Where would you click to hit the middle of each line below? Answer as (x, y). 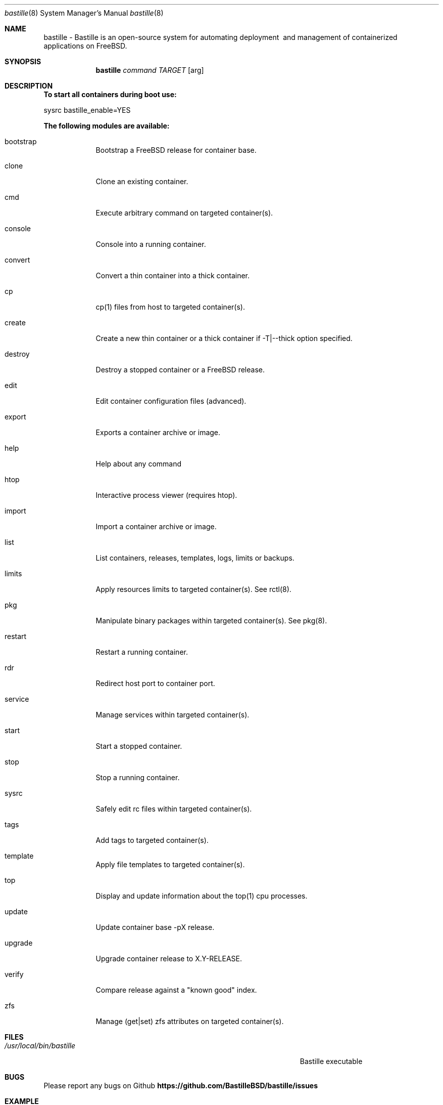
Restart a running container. (142, 652)
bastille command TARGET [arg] (150, 70)
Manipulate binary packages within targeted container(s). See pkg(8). (211, 621)
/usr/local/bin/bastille (40, 1046)
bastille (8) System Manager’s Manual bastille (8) (84, 13)
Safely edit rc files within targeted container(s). (174, 809)
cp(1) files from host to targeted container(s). (170, 307)
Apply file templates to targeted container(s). (170, 864)
